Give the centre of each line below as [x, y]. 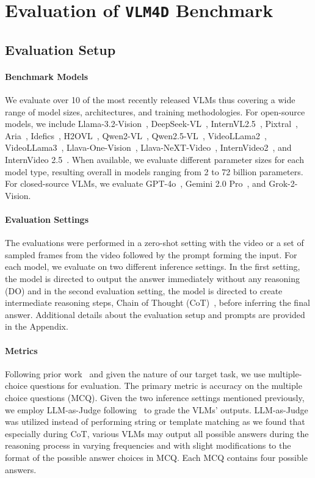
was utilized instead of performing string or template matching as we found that [155, 422]
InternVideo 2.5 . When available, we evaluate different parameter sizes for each [154, 160]
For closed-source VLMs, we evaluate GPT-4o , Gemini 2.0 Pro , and [136, 183]
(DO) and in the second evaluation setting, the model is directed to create [144, 290]
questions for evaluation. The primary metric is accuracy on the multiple [166, 386]
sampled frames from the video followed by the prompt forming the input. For [151, 254]
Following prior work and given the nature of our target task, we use [135, 373]
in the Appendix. [37, 326]
